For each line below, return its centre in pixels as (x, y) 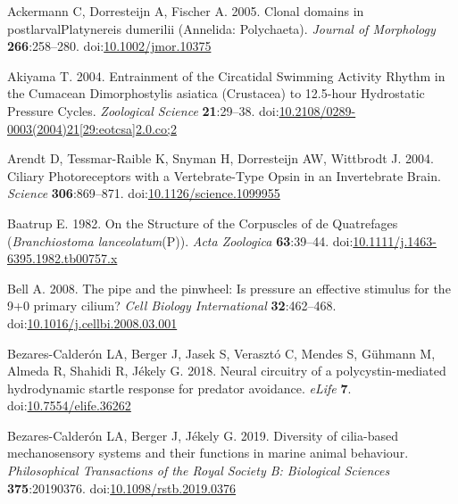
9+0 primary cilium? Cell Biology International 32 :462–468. (172, 306)
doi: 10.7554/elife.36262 (69, 405)
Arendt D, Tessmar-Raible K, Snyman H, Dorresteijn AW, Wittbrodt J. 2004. (221, 158)
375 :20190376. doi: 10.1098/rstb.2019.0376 (122, 487)
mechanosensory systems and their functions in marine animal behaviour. (208, 453)
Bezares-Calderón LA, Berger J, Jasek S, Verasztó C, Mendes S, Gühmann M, (221, 353)
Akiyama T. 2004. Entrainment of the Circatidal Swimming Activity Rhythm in (226, 75)
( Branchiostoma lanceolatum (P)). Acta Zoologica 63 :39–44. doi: (180, 240)
